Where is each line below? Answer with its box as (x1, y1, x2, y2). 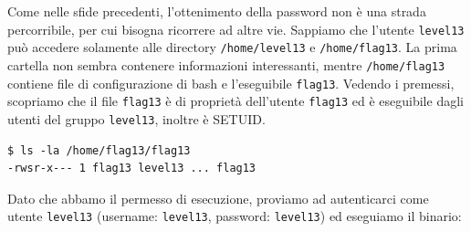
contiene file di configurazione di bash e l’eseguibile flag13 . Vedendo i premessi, (7, 73, 455, 92)
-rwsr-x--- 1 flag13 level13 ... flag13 (7, 162, 256, 175)
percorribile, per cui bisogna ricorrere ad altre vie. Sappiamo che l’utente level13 (7, 19, 465, 38)
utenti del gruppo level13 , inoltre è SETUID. (7, 109, 266, 128)
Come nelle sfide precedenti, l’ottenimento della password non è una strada (7, 2, 426, 20)
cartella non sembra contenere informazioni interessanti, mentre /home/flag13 (7, 55, 445, 74)
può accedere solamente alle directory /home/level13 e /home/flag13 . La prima (7, 37, 457, 57)
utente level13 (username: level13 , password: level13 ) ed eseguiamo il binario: (7, 206, 462, 226)
